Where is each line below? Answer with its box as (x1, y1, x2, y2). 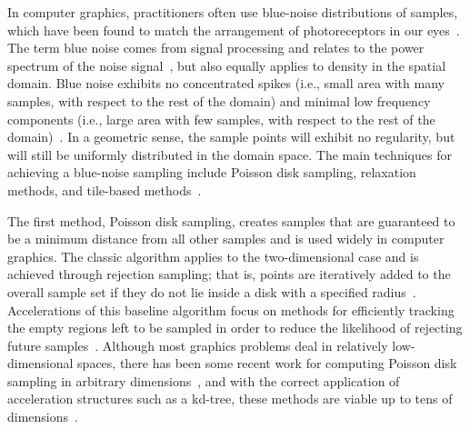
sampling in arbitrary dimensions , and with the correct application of (7, 371, 400, 390)
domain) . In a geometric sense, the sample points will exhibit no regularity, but (7, 127, 455, 146)
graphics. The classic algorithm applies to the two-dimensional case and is (7, 246, 419, 265)
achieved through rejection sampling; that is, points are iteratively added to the (7, 264, 451, 284)
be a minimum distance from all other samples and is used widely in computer (7, 229, 445, 248)
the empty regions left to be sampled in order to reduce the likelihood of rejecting (7, 318, 463, 337)
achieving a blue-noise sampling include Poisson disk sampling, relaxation (7, 163, 416, 182)
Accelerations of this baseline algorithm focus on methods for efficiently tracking (7, 300, 455, 319)
